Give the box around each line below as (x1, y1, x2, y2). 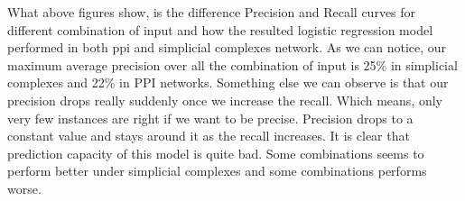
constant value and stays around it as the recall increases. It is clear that (7, 126, 410, 145)
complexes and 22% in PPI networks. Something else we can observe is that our (7, 73, 449, 92)
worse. (7, 178, 42, 197)
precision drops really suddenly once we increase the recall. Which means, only (7, 90, 443, 109)
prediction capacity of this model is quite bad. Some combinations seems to (7, 143, 424, 162)
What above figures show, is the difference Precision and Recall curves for (7, 3, 416, 21)
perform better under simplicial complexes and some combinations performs (7, 161, 427, 180)
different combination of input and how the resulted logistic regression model (7, 20, 433, 39)
